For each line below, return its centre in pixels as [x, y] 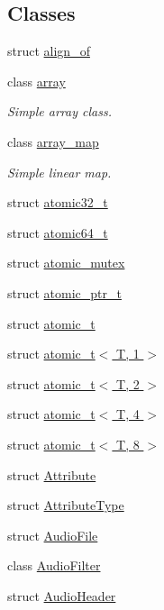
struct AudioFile [53, 535]
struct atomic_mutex [66, 263]
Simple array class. [59, 111]
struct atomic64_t [58, 232]
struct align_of [49, 51]
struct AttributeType [66, 505]
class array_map [53, 141]
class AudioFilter [54, 565]
